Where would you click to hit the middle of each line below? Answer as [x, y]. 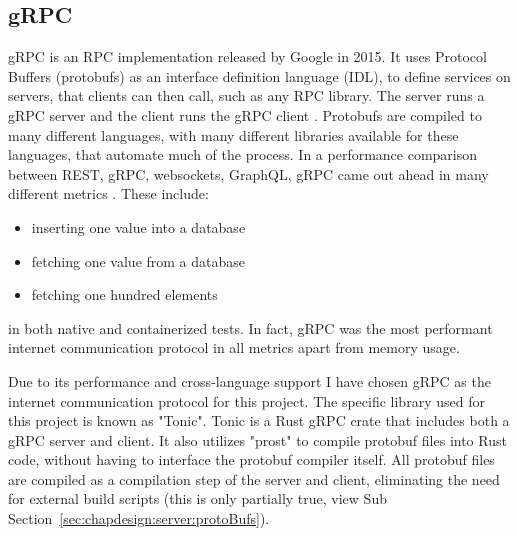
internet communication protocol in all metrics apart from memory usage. [234, 347]
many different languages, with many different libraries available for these [233, 134]
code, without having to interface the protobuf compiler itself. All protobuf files [251, 459]
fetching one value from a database [138, 260]
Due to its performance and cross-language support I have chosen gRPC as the [249, 380]
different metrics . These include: [108, 193]
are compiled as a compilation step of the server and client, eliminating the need [254, 478]
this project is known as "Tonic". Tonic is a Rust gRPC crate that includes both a [259, 420]
